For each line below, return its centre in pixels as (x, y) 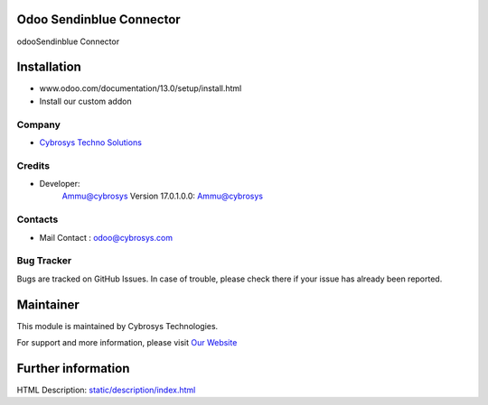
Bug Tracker (44, 261)
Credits (33, 165)
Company (38, 124)
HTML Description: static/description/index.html (106, 390)
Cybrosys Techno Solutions (90, 142)
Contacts (38, 219)
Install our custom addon (85, 101)
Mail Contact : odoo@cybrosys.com (106, 237)
